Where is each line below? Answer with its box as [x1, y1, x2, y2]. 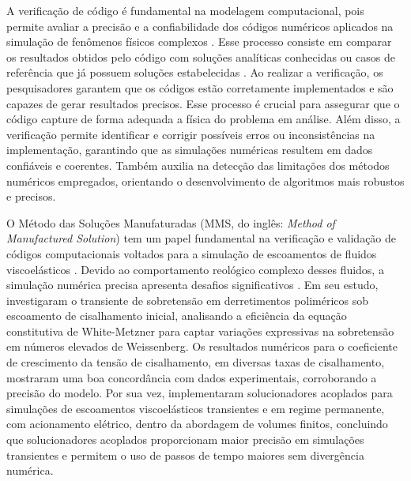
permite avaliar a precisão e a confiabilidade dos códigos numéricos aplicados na [6, 17, 394, 34]
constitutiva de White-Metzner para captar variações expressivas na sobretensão [6, 322, 394, 339]
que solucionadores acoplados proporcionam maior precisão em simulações [6, 431, 364, 448]
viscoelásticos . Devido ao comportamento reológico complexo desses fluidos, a [6, 261, 384, 277]
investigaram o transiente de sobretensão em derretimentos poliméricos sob [6, 291, 369, 308]
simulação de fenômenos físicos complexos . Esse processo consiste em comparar [6, 33, 392, 50]
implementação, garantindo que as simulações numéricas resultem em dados [6, 141, 373, 158]
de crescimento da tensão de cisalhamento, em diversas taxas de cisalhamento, [6, 354, 385, 370]
